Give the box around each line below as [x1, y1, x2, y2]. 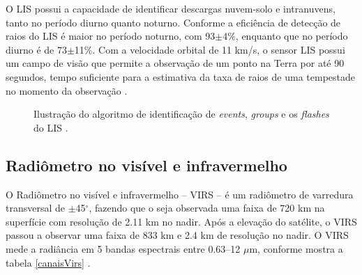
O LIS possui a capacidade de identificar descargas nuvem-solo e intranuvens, [6, 1, 335, 15]
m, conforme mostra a [249, 241, 343, 256]
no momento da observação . [6, 83, 128, 97]
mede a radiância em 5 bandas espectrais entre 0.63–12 [6, 241, 241, 256]
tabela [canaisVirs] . [6, 255, 91, 269]
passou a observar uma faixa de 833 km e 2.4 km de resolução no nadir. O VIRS [6, 228, 349, 242]
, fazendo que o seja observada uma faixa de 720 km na [89, 201, 325, 215]
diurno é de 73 [6, 42, 67, 56]
